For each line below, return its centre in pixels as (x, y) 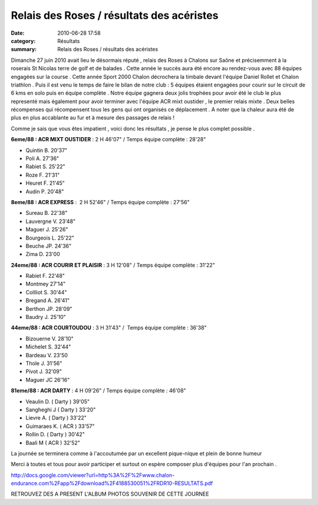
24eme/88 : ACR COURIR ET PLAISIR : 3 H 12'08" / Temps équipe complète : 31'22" (113, 265)
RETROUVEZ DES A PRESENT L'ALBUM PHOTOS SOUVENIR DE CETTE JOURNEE (110, 494)
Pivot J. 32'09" (44, 371)
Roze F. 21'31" (43, 175)
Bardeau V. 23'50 (47, 355)
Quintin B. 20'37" (47, 150)
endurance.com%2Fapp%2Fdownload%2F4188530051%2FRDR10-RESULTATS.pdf (112, 483)
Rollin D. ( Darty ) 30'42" (55, 434)
